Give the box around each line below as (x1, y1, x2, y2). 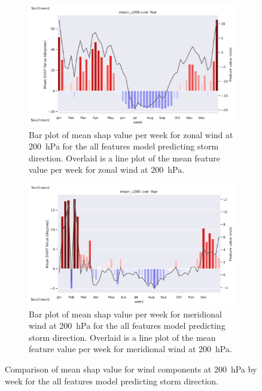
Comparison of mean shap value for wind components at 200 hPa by (5, 362, 257, 375)
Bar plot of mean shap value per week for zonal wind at (29, 128, 233, 140)
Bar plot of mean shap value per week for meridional (29, 307, 222, 320)
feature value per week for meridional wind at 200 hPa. (29, 343, 232, 355)
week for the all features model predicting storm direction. (5, 374, 218, 387)
